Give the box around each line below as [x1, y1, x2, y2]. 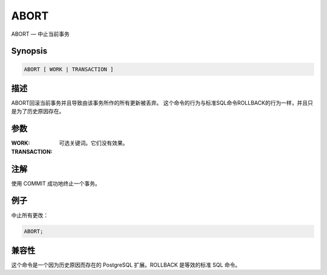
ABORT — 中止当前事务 [11, 30, 70, 38]
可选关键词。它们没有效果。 [59, 139, 128, 147]
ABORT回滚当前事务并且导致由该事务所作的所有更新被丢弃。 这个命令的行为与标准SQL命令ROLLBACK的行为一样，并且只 [11, 99, 313, 107]
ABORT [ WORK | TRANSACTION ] [24, 65, 114, 73]
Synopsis [11, 46, 48, 56]
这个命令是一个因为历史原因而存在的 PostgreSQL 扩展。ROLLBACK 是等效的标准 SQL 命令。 [11, 261, 241, 269]
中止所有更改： [11, 211, 48, 219]
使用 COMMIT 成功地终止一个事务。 [11, 179, 101, 187]
